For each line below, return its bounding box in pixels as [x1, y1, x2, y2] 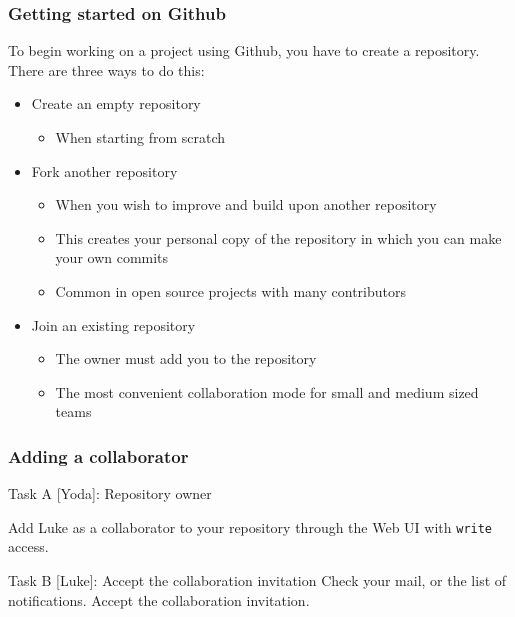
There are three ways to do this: [8, 59, 205, 80]
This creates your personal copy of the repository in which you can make [55, 227, 502, 248]
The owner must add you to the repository [55, 348, 317, 369]
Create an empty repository [31, 93, 201, 114]
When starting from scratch [55, 127, 226, 147]
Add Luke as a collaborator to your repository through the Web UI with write [8, 516, 493, 537]
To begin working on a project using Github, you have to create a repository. [8, 40, 480, 61]
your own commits [55, 247, 169, 268]
